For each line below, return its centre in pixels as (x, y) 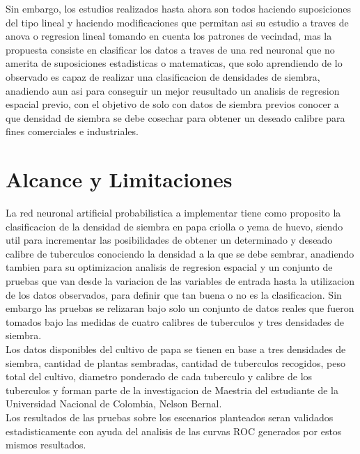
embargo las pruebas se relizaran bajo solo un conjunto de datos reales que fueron (180, 308)
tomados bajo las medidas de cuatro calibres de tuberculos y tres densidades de (175, 321)
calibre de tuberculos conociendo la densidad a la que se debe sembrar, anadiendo (180, 253)
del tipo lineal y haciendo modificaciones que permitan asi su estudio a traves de (177, 22)
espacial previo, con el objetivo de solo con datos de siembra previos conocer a (172, 104)
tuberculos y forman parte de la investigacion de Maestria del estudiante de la (172, 390)
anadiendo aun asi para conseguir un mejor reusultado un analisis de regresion (173, 90)
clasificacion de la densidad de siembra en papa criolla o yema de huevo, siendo (174, 226)
